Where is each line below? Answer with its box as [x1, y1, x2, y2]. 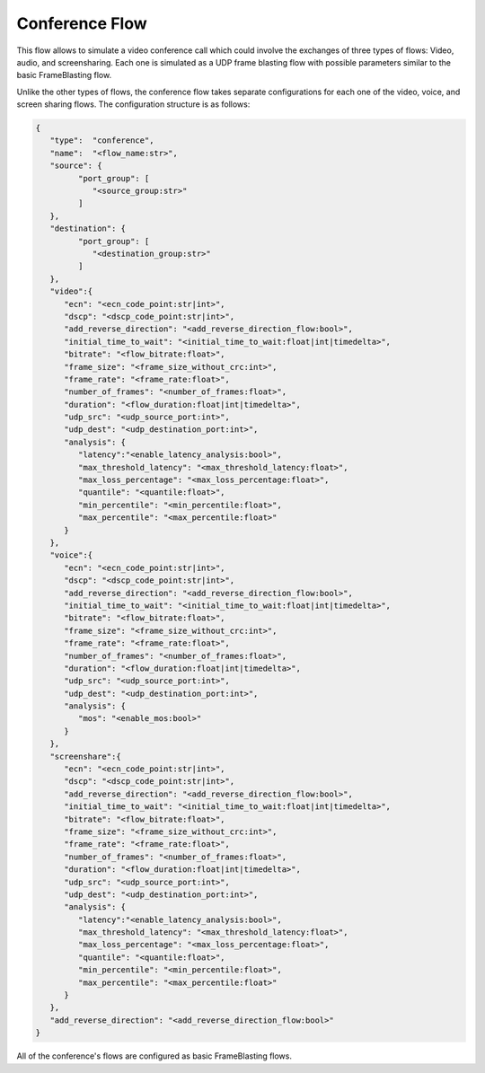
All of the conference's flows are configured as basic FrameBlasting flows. [16, 1051, 292, 1061]
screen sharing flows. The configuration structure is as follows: [16, 99, 251, 110]
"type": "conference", [49, 136, 154, 145]
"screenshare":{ [49, 751, 121, 761]
